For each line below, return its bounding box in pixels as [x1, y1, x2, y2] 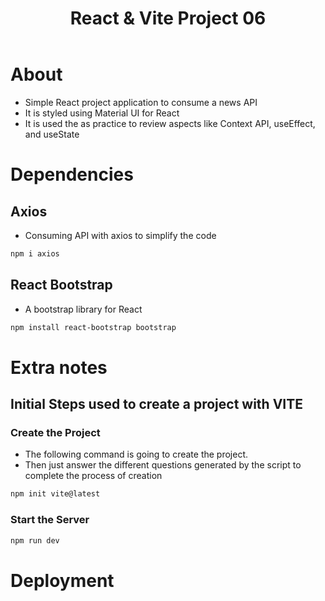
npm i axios [10, 248, 60, 259]
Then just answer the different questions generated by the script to [24, 459, 302, 471]
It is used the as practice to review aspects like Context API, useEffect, [24, 117, 316, 129]
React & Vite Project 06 [69, 7, 267, 30]
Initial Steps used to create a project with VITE [10, 396, 303, 413]
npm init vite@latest [10, 489, 101, 499]
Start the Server [10, 513, 90, 527]
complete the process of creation [24, 470, 163, 482]
